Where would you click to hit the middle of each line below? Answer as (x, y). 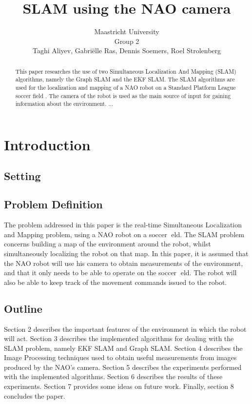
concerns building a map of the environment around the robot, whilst (107, 244)
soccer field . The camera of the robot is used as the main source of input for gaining (123, 95)
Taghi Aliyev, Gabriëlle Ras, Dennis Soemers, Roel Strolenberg (127, 50)
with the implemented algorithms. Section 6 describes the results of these (113, 376)
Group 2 (127, 41)
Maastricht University (127, 31)
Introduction (47, 144)
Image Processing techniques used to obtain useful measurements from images (120, 357)
